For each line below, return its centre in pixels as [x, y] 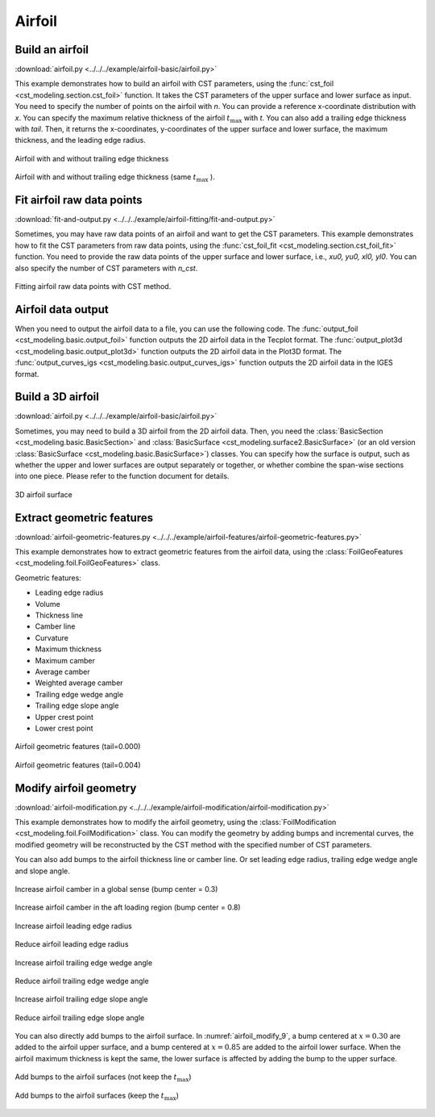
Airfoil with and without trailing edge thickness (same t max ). [115, 178]
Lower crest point [64, 728]
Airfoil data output [62, 310]
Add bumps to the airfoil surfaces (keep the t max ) [97, 1096]
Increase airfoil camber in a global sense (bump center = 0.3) [116, 889]
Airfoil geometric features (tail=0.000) [78, 747]
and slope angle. [42, 871]
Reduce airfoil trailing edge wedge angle [82, 981]
